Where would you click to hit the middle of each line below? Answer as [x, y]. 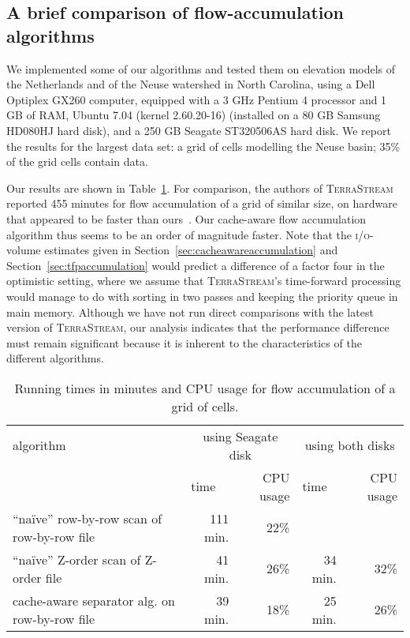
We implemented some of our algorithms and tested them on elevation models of [201, 68]
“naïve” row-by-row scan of [88, 518]
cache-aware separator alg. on [94, 600]
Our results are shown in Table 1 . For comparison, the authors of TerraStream [200, 188]
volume [24, 250]
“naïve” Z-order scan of [77, 559]
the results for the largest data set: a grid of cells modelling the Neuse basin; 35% [203, 146]
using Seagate [240, 436]
